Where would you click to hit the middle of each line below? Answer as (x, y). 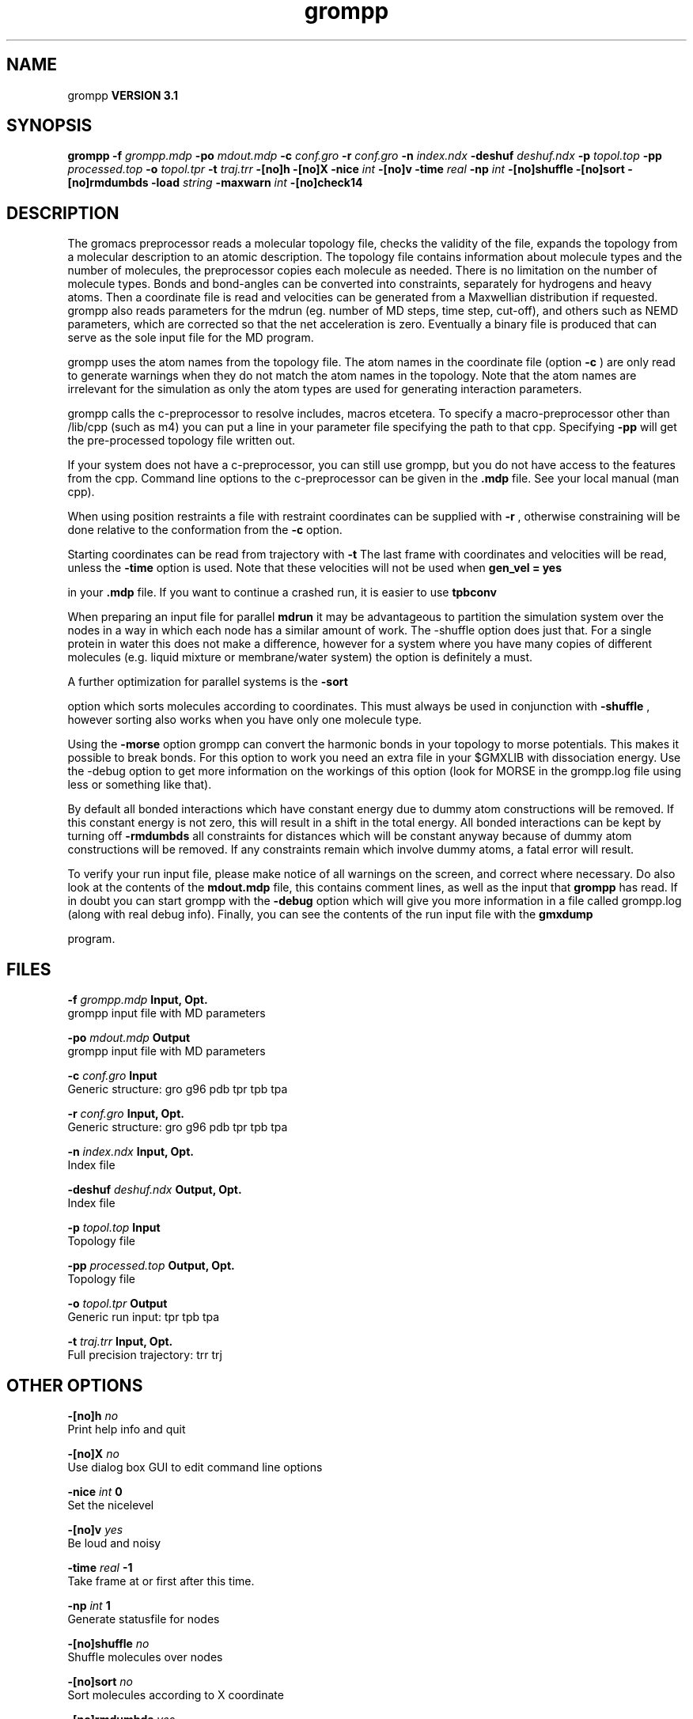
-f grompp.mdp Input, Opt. (138, 1000)
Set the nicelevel (111, 1505)
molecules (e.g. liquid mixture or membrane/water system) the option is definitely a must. (300, 657)
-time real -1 (100, 1567)
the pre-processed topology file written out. (182, 441)
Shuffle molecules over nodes (145, 1657)
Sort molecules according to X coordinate (176, 1694)
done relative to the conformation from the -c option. (205, 530)
